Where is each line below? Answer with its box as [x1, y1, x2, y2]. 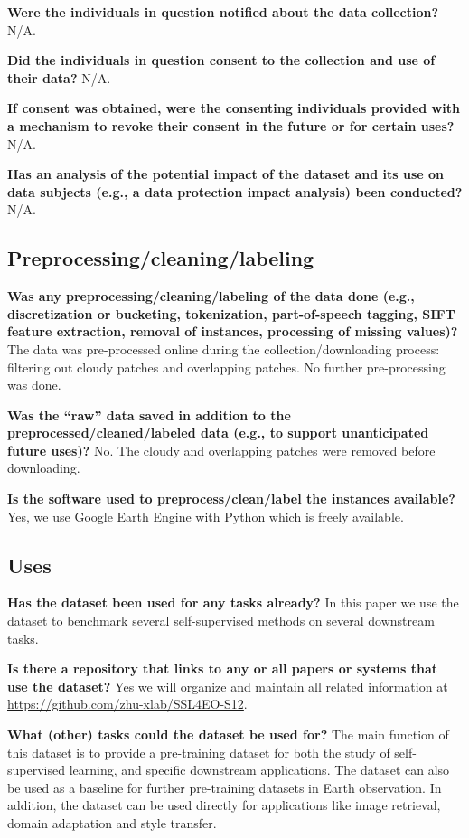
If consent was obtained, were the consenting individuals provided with [7, 99, 460, 118]
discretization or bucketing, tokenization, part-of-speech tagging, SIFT [7, 304, 455, 323]
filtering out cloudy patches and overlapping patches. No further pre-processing [7, 357, 446, 376]
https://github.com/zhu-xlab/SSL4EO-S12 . [7, 694, 248, 713]
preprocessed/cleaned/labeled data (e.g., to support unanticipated [7, 423, 429, 442]
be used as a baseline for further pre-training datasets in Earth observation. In [7, 777, 442, 796]
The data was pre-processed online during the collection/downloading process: [7, 339, 440, 358]
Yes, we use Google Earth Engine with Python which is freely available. [7, 506, 404, 525]
